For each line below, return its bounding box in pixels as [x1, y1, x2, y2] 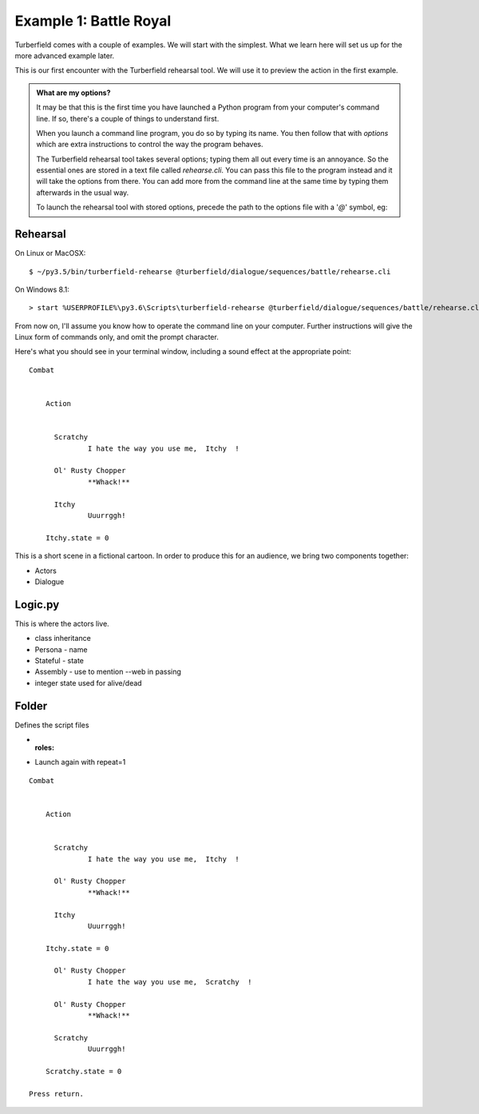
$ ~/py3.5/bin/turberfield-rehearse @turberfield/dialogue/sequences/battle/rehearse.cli [29, 267, 391, 276]
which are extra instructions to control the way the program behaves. [36, 140, 263, 149]
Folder [14, 699, 48, 713]
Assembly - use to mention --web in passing [34, 667, 181, 677]
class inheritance [34, 634, 91, 643]
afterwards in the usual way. [36, 188, 129, 197]
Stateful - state [34, 655, 84, 665]
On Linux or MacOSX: [14, 249, 86, 258]
